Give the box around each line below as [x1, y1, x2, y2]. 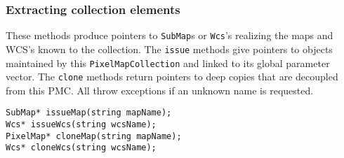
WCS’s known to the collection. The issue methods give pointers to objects [6, 41, 333, 56]
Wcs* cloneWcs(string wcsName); [6, 143, 157, 153]
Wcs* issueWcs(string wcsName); [6, 120, 157, 130]
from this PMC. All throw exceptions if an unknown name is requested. [6, 82, 314, 97]
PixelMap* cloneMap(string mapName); [6, 131, 182, 141]
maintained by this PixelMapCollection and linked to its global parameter [6, 55, 330, 70]
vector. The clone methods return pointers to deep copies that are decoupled [6, 69, 338, 84]
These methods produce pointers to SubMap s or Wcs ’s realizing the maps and [6, 28, 333, 43]
